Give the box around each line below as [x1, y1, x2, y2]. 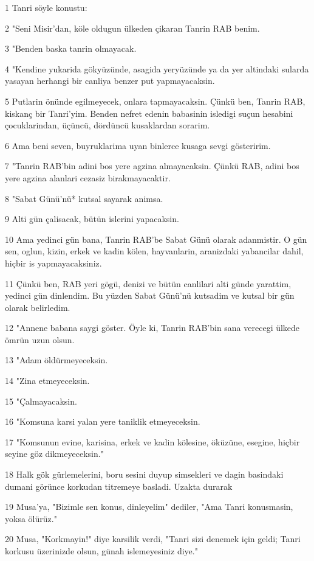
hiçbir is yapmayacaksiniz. [5, 256, 102, 269]
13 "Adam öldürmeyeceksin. [5, 354, 108, 366]
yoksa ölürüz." [5, 512, 57, 524]
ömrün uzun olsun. [5, 333, 75, 346]
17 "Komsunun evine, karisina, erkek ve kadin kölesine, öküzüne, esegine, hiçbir [5, 435, 300, 448]
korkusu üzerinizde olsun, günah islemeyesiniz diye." [5, 545, 198, 557]
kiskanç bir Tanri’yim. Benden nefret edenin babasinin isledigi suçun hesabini [5, 106, 293, 119]
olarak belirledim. [5, 301, 70, 313]
